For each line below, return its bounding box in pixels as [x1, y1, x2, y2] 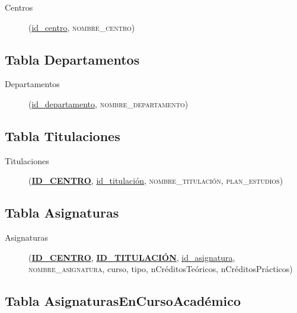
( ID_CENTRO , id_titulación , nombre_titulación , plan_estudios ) [28, 174, 283, 187]
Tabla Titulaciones [5, 126, 120, 145]
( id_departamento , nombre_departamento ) [28, 97, 189, 110]
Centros [5, 1, 33, 13]
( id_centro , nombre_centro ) [28, 21, 135, 33]
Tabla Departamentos [5, 50, 140, 68]
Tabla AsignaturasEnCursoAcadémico [5, 292, 241, 310]
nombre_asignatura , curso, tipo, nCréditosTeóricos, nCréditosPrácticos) [28, 263, 293, 275]
